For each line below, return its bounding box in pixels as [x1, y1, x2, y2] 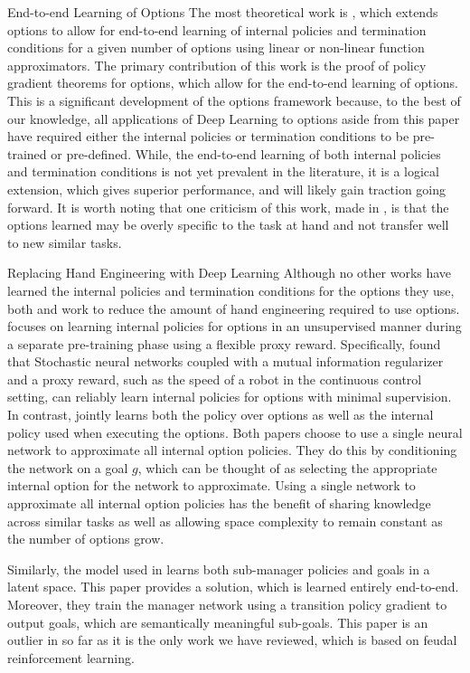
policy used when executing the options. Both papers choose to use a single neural [7, 422, 463, 441]
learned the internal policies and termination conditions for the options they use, [7, 280, 455, 299]
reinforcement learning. [7, 648, 135, 667]
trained [7, 144, 47, 163]
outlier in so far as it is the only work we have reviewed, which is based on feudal [7, 630, 457, 649]
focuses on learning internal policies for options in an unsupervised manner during [7, 317, 462, 336]
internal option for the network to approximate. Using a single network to [7, 476, 416, 495]
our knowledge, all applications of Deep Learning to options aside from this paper [7, 109, 460, 128]
